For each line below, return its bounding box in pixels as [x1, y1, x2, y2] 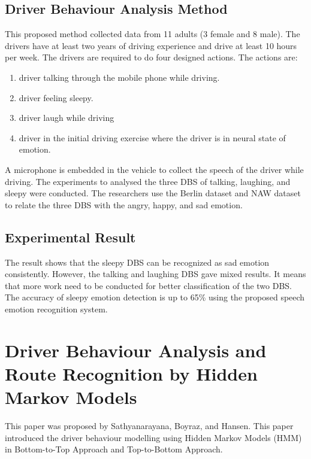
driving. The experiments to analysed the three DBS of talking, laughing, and [5, 175, 291, 187]
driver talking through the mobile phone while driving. [19, 71, 220, 83]
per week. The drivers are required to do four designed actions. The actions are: [5, 51, 298, 63]
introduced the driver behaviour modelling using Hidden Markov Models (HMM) [5, 431, 302, 443]
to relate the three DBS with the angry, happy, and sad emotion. [5, 198, 243, 211]
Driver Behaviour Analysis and [5, 338, 267, 362]
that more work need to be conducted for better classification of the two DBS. [5, 279, 292, 291]
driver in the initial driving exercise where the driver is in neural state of [19, 131, 286, 144]
